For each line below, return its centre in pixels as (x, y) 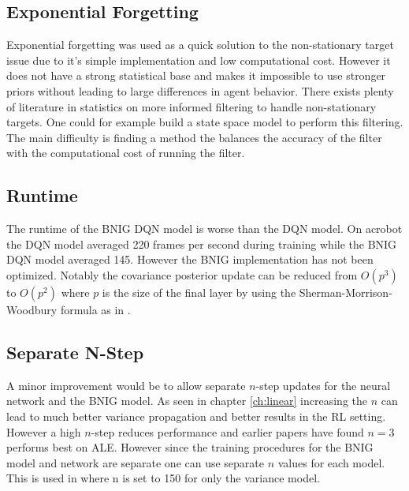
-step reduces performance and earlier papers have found (227, 431)
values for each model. (331, 462)
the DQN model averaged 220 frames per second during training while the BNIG (202, 244)
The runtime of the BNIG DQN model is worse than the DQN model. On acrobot (204, 229)
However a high (44, 431)
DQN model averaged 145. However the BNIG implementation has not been (190, 259)
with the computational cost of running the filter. (126, 153)
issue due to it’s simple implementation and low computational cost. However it (199, 60)
